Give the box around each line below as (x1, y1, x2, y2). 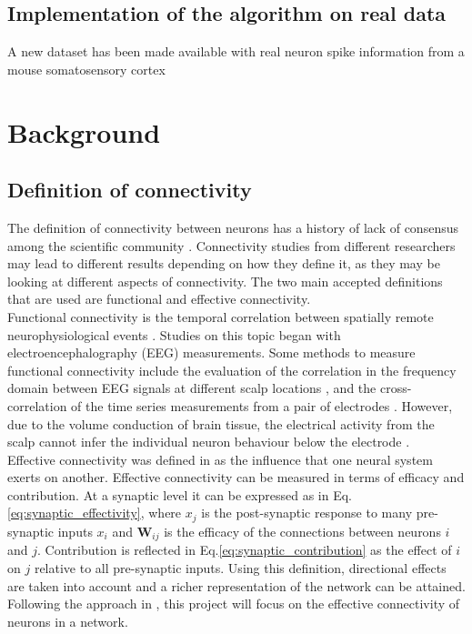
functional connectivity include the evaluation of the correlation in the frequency (7, 360, 457, 379)
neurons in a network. (7, 611, 128, 630)
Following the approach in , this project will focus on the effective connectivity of (7, 594, 460, 613)
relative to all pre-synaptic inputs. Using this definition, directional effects (34, 558, 447, 577)
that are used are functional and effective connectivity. (7, 289, 311, 308)
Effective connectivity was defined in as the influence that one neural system (7, 449, 433, 468)
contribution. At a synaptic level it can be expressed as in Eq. (7, 485, 352, 504)
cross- (379, 378, 412, 398)
